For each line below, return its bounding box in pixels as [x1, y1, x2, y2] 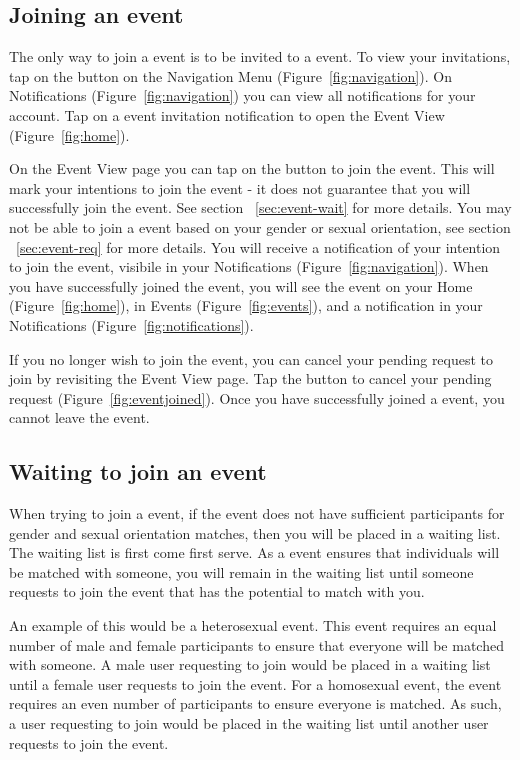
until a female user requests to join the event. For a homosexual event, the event [9, 673, 502, 694]
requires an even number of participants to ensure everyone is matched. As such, [9, 693, 502, 714]
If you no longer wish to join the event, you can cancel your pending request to [9, 348, 494, 369]
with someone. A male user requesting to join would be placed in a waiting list [9, 654, 491, 675]
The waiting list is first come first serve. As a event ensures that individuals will [9, 542, 500, 563]
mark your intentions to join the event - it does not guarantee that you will [9, 177, 471, 198]
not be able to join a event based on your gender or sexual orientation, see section [9, 216, 511, 237]
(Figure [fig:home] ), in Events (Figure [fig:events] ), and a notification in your [9, 295, 483, 316]
